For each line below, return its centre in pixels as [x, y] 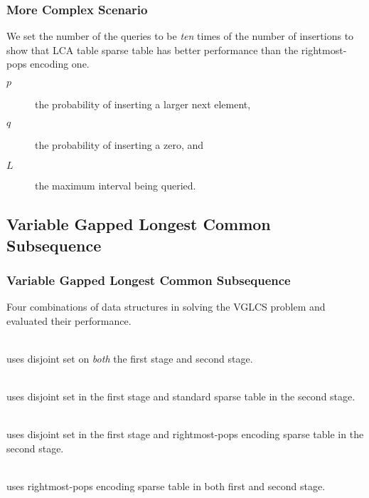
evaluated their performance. [69, 320]
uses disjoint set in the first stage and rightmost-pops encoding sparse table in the [185, 434]
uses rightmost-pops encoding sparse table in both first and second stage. [166, 486]
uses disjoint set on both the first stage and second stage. [130, 358]
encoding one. [60, 64]
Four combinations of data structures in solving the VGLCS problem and [166, 307]
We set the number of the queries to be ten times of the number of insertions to [180, 36]
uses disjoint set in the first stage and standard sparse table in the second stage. [181, 396]
